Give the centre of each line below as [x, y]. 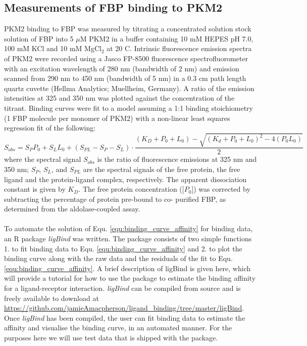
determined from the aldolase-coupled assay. [72, 209]
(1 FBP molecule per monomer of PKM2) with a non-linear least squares [117, 118]
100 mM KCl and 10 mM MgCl [53, 48]
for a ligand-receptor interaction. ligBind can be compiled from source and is [122, 288]
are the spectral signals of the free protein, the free [162, 169]
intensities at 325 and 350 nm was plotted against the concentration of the [119, 98]
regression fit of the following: [50, 128]
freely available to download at [52, 298]
